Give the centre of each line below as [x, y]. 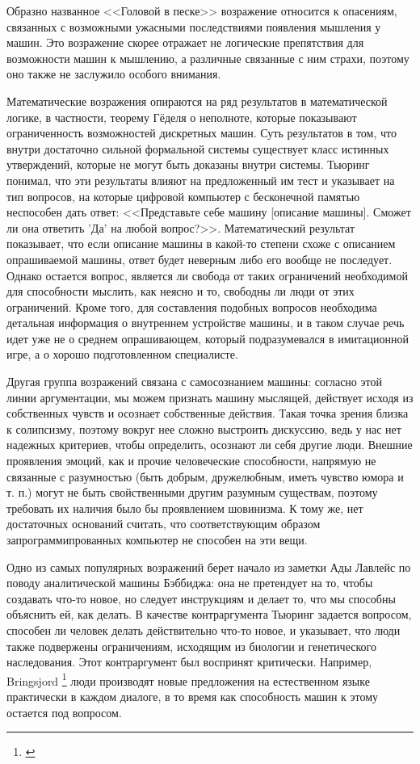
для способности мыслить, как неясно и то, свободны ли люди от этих [181, 291]
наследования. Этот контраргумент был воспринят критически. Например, [189, 662]
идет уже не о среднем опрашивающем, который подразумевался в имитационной [208, 338]
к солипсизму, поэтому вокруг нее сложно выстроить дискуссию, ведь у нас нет [204, 428]
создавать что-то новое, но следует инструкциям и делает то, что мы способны [201, 598]
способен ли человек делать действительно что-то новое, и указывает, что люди [204, 630]
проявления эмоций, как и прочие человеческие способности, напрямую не [191, 461]
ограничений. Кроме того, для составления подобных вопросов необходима [192, 306]
